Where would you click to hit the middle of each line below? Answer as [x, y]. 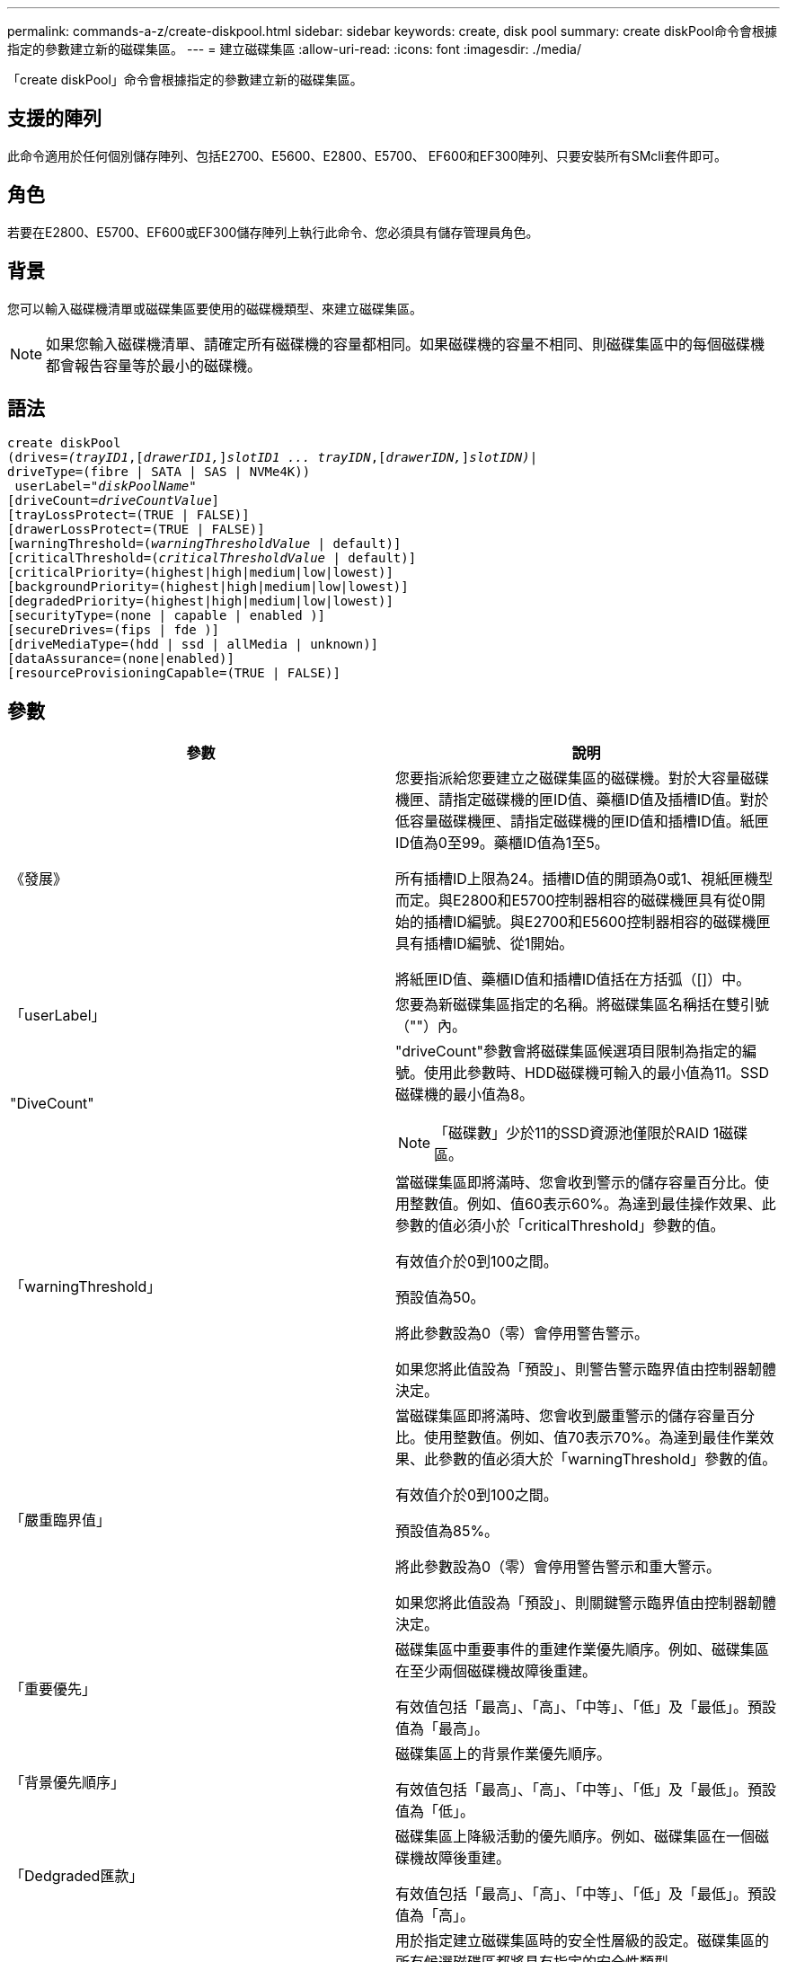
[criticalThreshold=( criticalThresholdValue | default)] [212, 558]
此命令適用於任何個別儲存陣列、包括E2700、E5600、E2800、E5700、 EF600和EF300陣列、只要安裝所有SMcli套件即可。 [367, 155]
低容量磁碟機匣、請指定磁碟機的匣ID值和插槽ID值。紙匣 [582, 822]
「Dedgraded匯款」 [77, 1876]
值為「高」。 [435, 1916]
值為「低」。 [435, 1812]
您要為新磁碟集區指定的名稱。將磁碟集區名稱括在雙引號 [583, 1005]
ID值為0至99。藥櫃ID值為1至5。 [502, 843]
